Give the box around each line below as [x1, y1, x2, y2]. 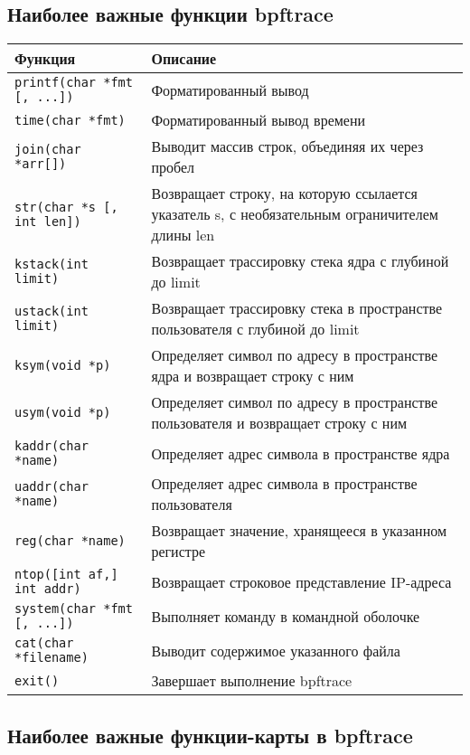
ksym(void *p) [14, 358, 111, 373]
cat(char [14, 636, 74, 651]
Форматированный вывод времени [151, 109, 366, 131]
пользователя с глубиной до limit [151, 318, 360, 340]
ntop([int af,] [14, 567, 118, 582]
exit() [14, 673, 60, 688]
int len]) [14, 213, 81, 229]
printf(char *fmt [14, 75, 133, 90]
